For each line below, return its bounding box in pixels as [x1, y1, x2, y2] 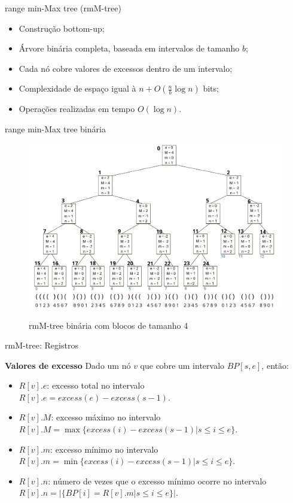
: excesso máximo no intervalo [51, 411, 161, 423]
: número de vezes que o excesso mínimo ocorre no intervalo [48, 474, 267, 487]
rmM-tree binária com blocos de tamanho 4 [29, 319, 188, 331]
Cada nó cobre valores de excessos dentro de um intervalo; [19, 62, 233, 74]
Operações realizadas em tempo [19, 102, 135, 115]
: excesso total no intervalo [47, 379, 145, 392]
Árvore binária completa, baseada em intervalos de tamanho [19, 42, 240, 54]
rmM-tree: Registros [5, 339, 78, 352]
